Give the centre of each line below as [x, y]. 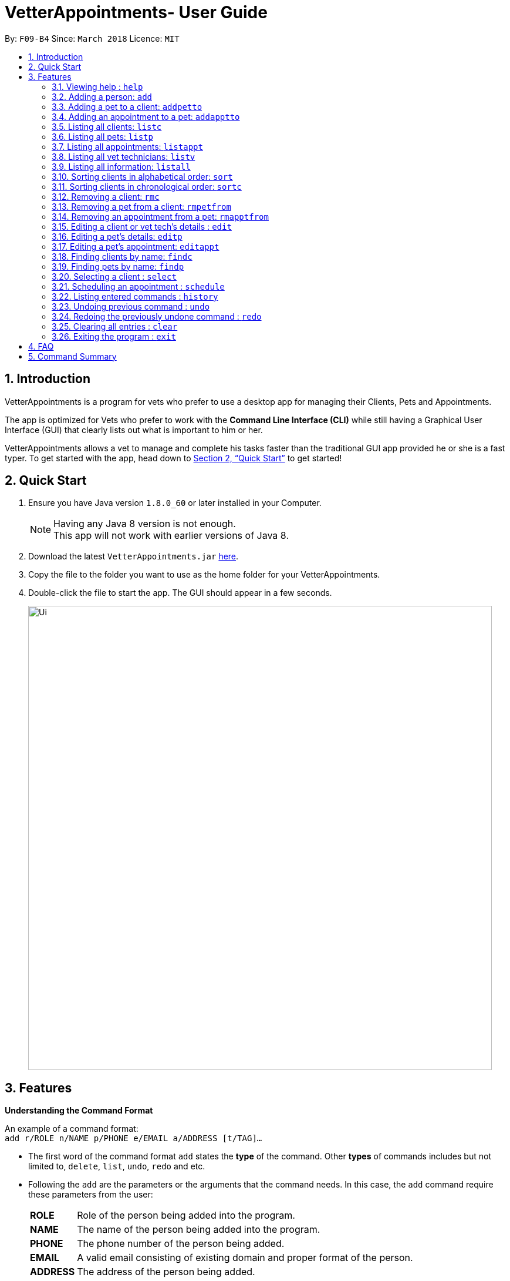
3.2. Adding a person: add [102, 96]
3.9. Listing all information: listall [121, 166]
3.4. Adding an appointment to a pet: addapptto [146, 116]
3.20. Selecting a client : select [114, 276]
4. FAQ [41, 346]
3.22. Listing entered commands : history [135, 296]
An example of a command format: [72, 1129]
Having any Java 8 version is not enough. [145, 524]
